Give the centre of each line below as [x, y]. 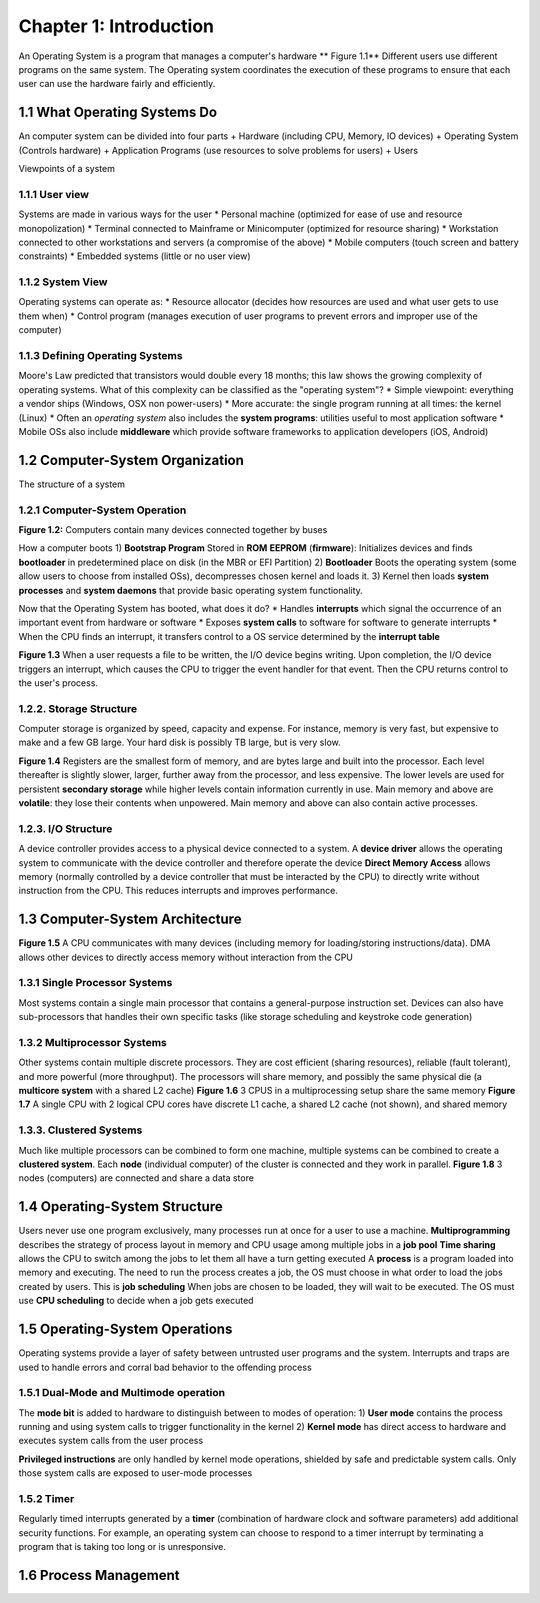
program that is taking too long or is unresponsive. [122, 1547]
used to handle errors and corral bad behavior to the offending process [165, 1367]
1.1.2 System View [63, 282]
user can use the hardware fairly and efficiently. [117, 84]
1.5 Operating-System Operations [125, 1329]
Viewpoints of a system [66, 169]
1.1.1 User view [54, 194]
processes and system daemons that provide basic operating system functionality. [191, 590]
